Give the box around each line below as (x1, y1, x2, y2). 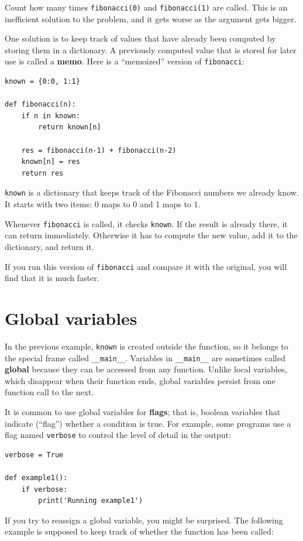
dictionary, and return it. (5, 240, 94, 252)
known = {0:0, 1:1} (5, 77, 80, 86)
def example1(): (5, 474, 68, 482)
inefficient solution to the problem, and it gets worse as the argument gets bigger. (5, 12, 297, 25)
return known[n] (38, 123, 101, 132)
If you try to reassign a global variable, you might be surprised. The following (5, 513, 283, 526)
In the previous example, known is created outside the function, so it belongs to (5, 340, 288, 352)
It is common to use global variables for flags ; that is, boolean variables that (5, 406, 281, 417)
